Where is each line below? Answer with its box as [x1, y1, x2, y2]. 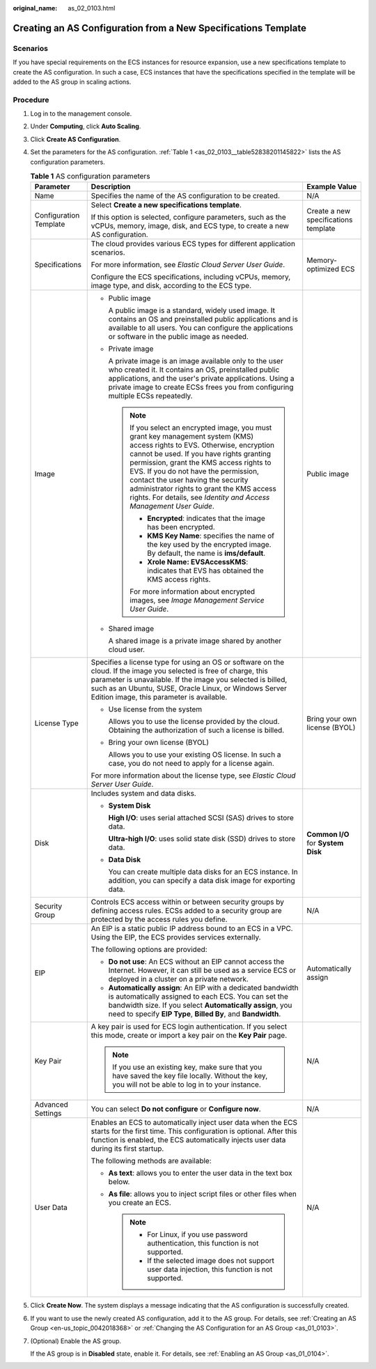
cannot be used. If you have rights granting [130, 449, 272, 459]
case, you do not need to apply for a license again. [108, 759, 274, 769]
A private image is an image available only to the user [108, 356, 283, 366]
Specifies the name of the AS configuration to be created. [91, 191, 280, 201]
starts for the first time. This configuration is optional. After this [91, 1126, 297, 1136]
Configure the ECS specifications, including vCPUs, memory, [91, 272, 291, 282]
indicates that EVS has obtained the [147, 566, 264, 575]
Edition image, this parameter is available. [91, 693, 228, 702]
